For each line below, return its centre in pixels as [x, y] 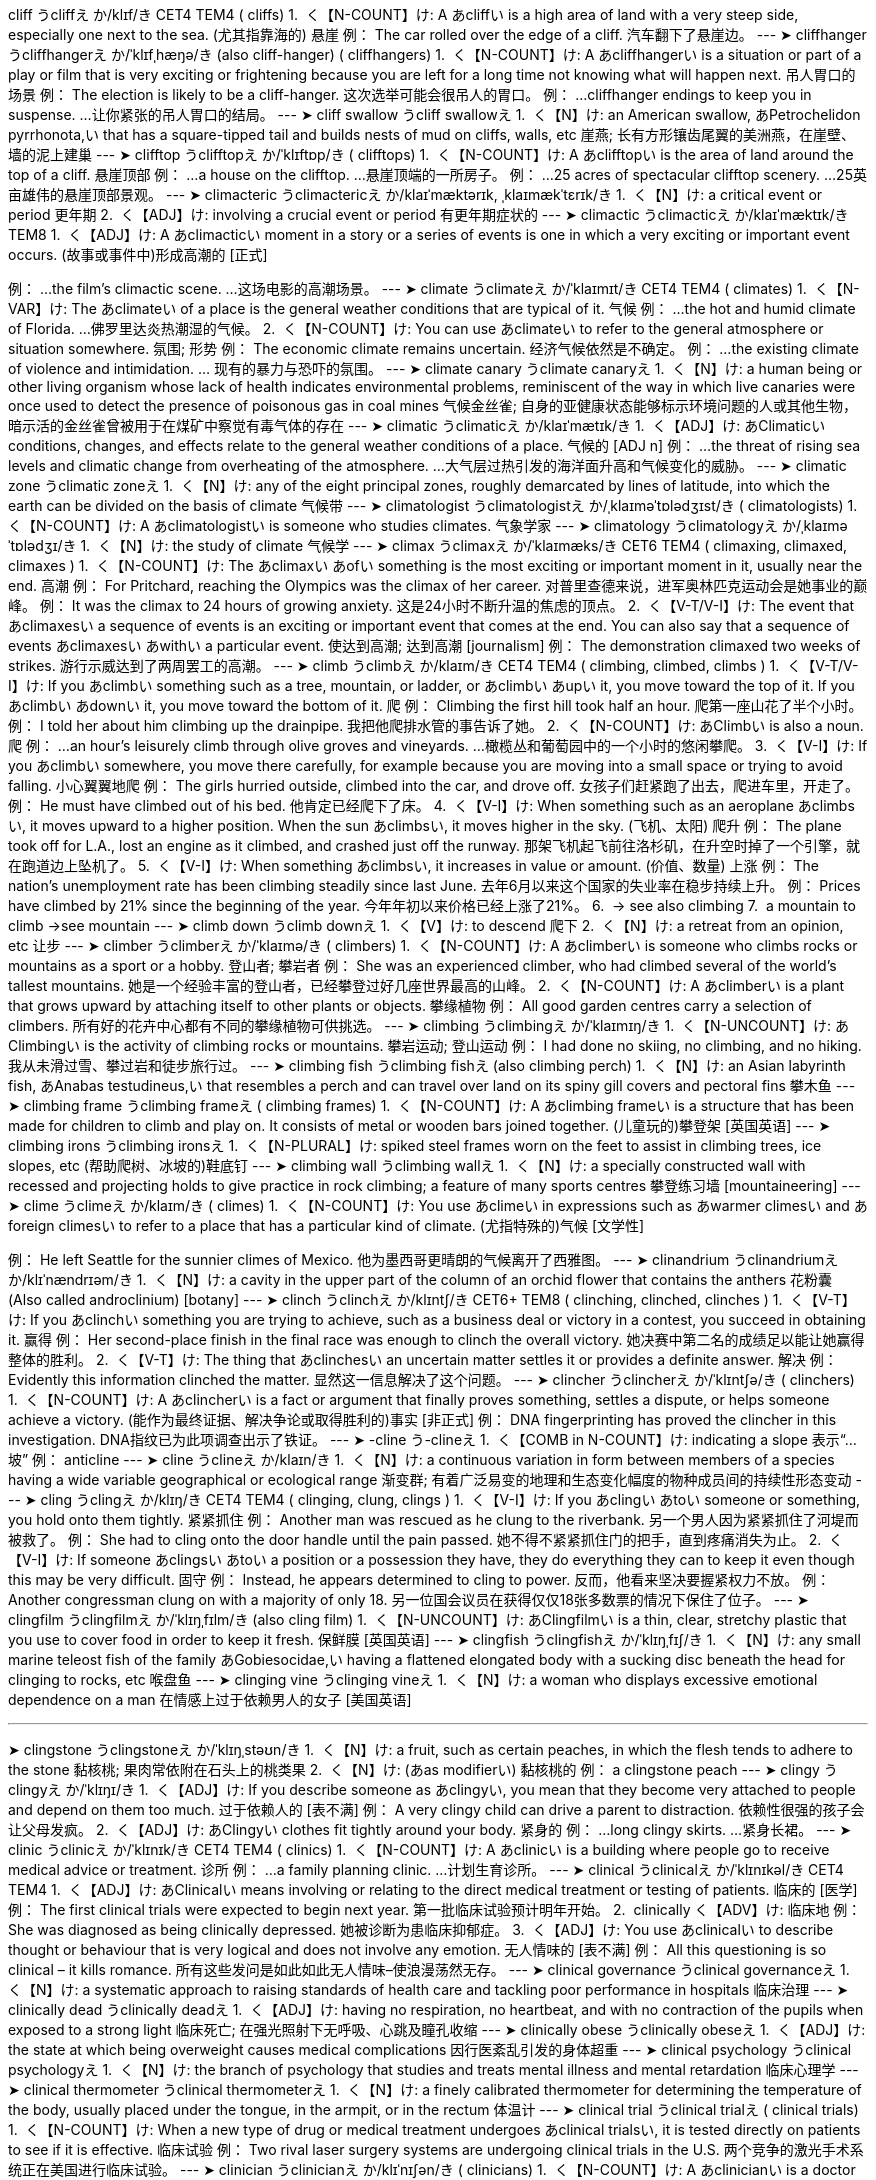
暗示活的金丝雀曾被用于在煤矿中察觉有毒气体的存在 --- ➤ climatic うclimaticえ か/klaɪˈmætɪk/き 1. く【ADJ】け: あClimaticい [417, 425]
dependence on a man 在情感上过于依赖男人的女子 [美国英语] [210, 1699]
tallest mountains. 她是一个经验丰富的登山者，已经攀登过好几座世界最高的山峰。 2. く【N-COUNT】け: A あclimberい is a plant [426, 985]
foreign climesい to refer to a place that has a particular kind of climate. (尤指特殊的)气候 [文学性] [326, 1225]
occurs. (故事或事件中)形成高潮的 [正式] [138, 254]
